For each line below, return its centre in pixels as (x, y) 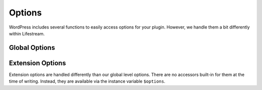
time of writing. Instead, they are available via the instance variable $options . (87, 81)
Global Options (32, 48)
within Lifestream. (27, 33)
